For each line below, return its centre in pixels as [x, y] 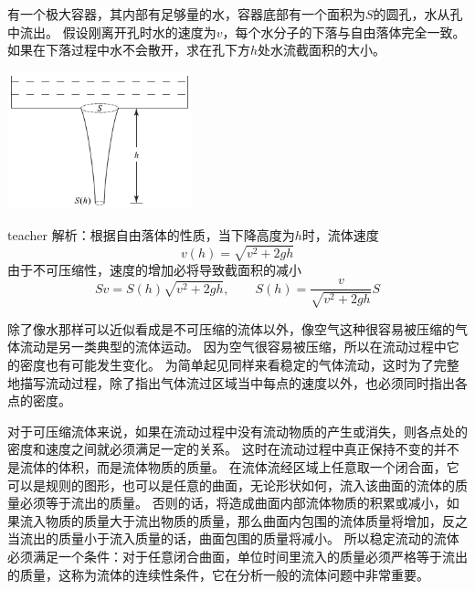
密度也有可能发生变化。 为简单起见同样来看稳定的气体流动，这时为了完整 [239, 365]
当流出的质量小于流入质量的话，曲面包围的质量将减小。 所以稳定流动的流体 [233, 538]
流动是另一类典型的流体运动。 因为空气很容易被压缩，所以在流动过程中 [233, 347]
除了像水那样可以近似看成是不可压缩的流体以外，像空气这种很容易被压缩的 [231, 328]
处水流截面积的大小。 [322, 50]
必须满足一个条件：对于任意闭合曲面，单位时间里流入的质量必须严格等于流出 [237, 557]
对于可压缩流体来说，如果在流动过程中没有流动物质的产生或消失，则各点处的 [237, 431]
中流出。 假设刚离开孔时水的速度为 [112, 32]
